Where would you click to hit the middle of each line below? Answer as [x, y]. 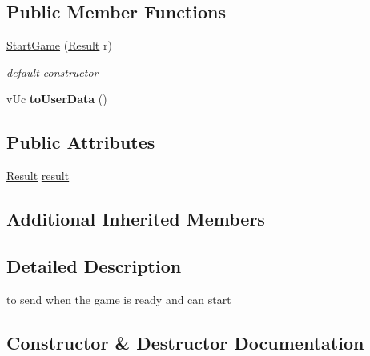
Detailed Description [94, 265]
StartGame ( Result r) [59, 45]
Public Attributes [81, 142]
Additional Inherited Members [136, 219]
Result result [38, 176]
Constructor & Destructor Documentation [185, 342]
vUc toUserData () [57, 99]
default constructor [52, 72]
